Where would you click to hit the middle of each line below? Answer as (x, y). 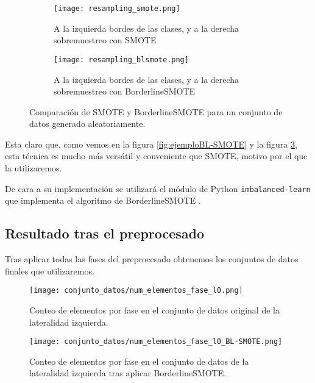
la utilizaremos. (34, 168)
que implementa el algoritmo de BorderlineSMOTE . (103, 200)
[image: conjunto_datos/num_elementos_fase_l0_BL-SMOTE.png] (156, 342)
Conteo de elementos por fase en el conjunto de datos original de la (154, 310)
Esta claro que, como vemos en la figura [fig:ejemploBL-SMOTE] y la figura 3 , (151, 144)
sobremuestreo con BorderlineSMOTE (125, 91)
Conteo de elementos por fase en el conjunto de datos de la (139, 361)
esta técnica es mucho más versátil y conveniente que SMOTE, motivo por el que (156, 156)
